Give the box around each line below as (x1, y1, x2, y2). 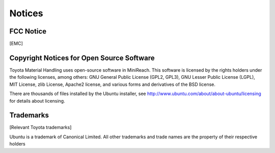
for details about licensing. (9, 98, 66, 104)
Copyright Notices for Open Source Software (9, 53, 155, 62)
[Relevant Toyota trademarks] (9, 125, 72, 131)
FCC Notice (9, 27, 47, 36)
